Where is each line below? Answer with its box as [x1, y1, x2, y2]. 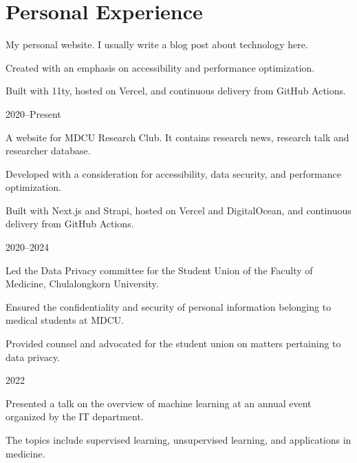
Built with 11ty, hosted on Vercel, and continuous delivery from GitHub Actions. [6, 83, 346, 98]
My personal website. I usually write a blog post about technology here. [6, 37, 308, 52]
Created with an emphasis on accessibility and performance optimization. [6, 60, 315, 74]
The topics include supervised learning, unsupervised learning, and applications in [6, 433, 351, 446]
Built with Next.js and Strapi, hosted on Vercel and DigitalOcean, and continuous [6, 203, 351, 217]
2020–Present [6, 106, 61, 121]
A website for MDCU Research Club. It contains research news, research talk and [6, 130, 349, 144]
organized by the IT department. [6, 409, 144, 424]
